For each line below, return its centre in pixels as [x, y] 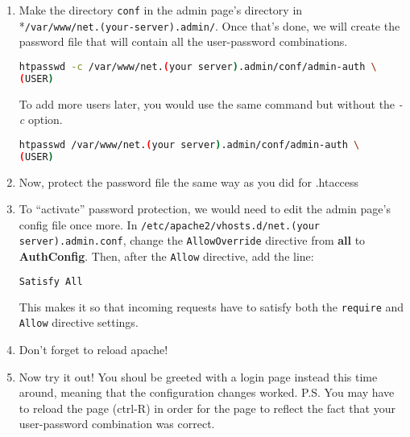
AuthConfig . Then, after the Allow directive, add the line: [166, 256]
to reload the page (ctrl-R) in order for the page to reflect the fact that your [207, 408]
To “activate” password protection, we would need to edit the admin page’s [205, 209]
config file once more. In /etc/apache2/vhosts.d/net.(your [170, 224]
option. [45, 120]
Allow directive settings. [79, 322]
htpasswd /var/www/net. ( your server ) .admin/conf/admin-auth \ [189, 144]
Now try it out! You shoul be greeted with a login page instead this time [198, 376]
